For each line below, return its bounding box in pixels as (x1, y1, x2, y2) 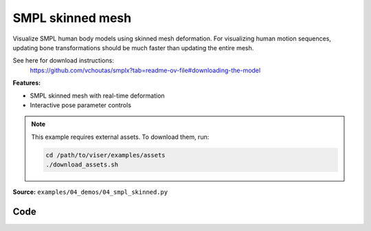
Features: (12, 79, 41, 87)
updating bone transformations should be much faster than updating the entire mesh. (12, 43, 254, 52)
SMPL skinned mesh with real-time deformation (30, 91, 165, 100)
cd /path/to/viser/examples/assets (45, 151, 166, 159)
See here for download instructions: (12, 56, 115, 65)
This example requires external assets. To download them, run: (31, 133, 210, 141)
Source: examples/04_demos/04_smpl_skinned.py (12, 188, 168, 196)
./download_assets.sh (45, 161, 119, 168)
